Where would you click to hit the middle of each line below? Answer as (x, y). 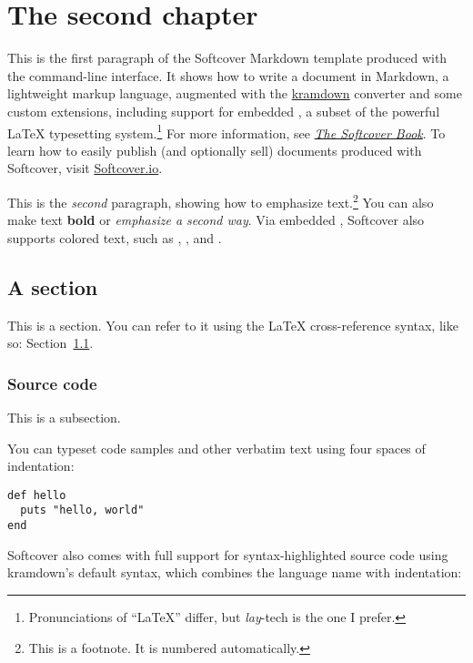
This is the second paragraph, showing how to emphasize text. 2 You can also (221, 200)
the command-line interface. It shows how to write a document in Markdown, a (228, 75)
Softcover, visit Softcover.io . (85, 168)
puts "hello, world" (82, 510)
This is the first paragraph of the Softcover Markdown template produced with (227, 58)
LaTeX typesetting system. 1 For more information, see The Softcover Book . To (226, 131)
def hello (37, 495)
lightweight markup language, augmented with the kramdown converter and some (235, 93)
